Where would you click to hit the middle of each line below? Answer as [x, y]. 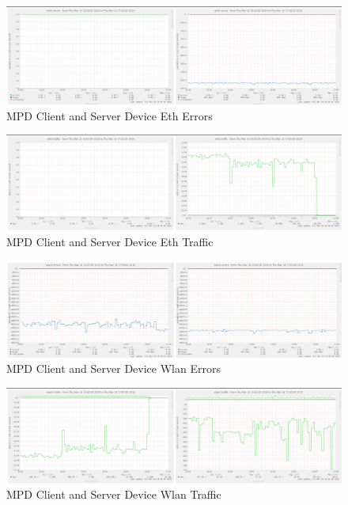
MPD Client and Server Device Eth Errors [110, 115]
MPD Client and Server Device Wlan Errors [113, 368]
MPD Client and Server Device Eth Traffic [110, 241]
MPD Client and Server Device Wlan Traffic [114, 494]
